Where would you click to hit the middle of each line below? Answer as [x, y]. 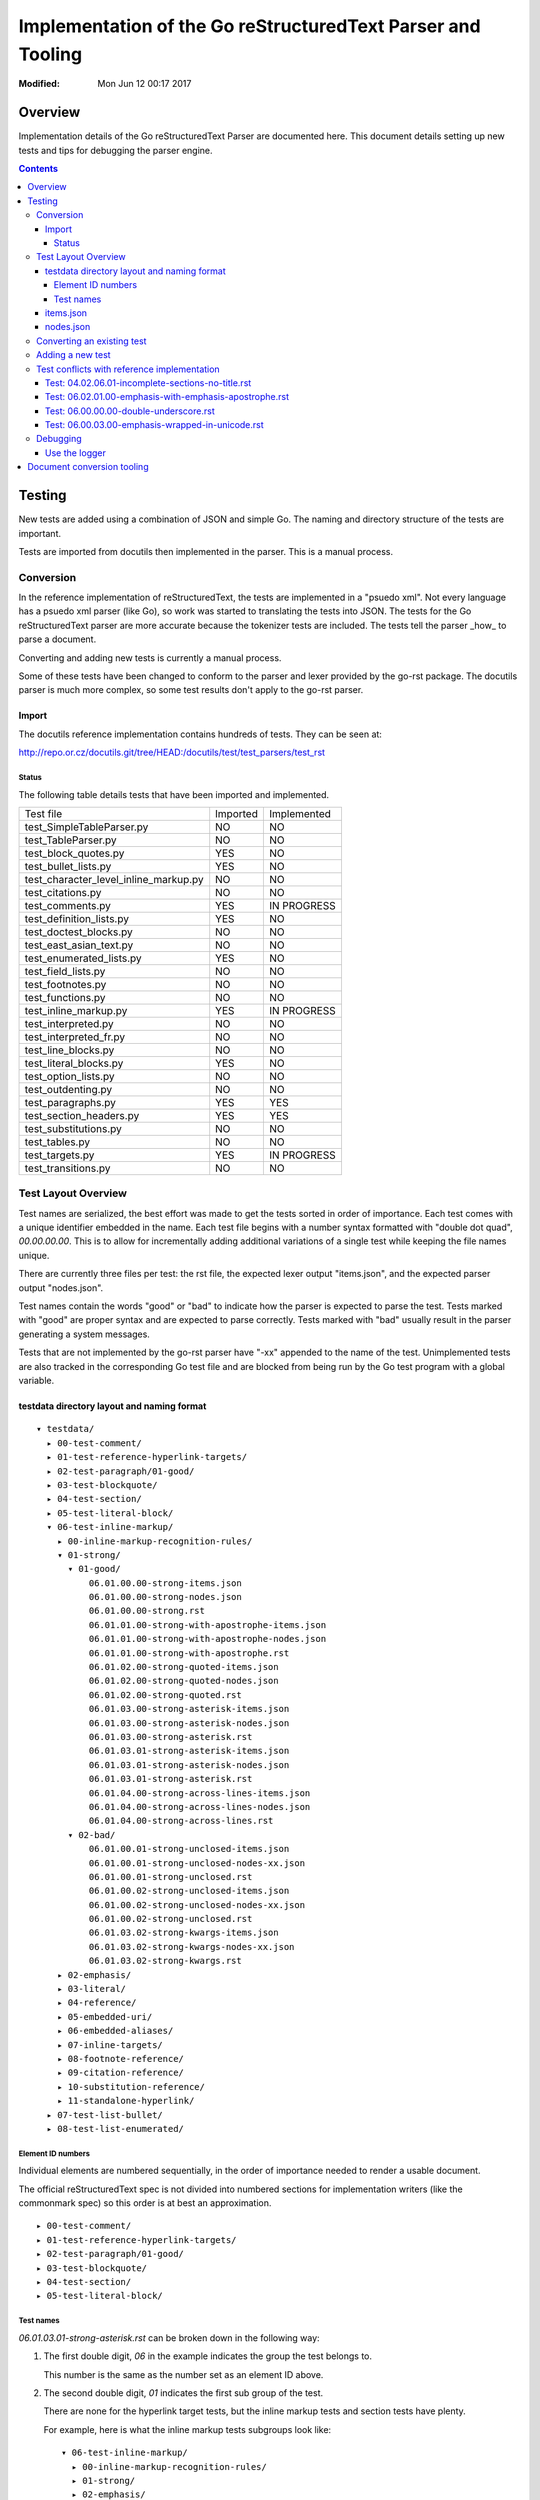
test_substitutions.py [73, 1128]
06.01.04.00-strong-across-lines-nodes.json [199, 1806]
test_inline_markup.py [76, 1010]
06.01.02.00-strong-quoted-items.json [183, 1667]
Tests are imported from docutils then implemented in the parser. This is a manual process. [206, 551]
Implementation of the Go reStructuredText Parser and [249, 26]
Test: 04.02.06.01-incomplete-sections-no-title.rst [148, 382]
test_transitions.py [67, 1168]
